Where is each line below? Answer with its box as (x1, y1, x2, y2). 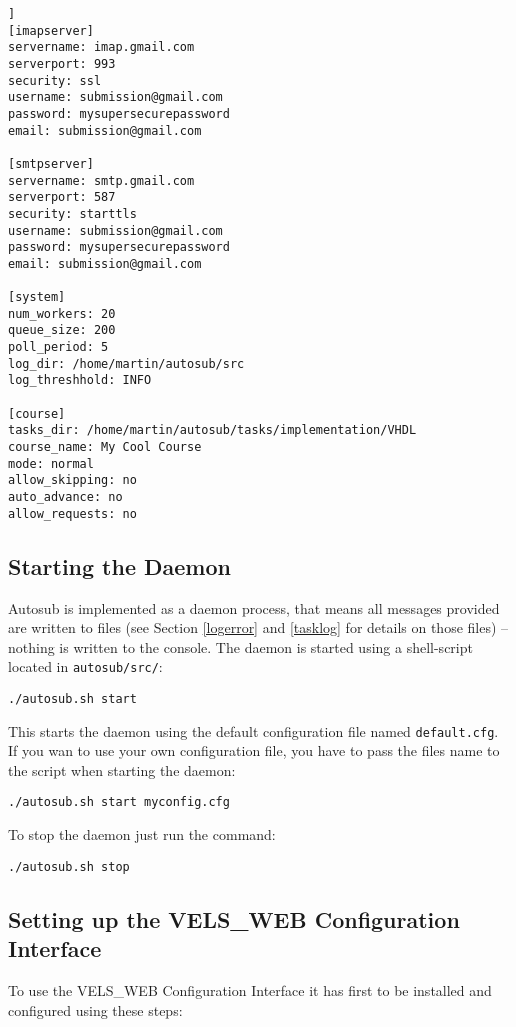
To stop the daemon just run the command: (8, 824, 276, 845)
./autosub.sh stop (8, 859, 130, 874)
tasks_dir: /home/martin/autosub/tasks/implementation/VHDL (8, 423, 417, 438)
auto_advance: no (8, 490, 123, 505)
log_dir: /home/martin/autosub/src (8, 356, 245, 371)
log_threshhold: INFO (8, 373, 152, 388)
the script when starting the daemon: (8, 759, 236, 780)
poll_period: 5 (8, 340, 109, 355)
